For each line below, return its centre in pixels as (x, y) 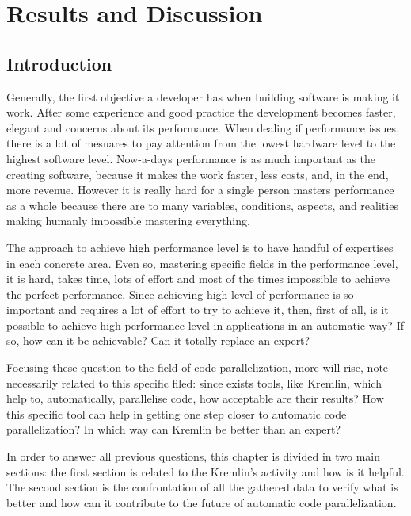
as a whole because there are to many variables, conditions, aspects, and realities (202, 205)
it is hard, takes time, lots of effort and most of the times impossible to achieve (198, 279)
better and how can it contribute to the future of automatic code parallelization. (202, 502)
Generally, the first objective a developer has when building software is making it (203, 96)
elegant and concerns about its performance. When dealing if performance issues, (203, 127)
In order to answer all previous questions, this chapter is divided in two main (193, 456)
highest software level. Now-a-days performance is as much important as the (191, 158)
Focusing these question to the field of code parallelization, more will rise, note (198, 367)
